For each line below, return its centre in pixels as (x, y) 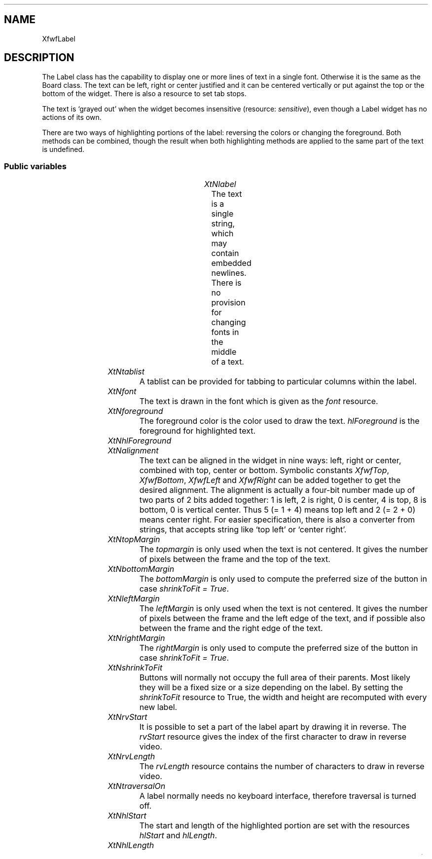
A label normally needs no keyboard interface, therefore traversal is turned (278, 796)
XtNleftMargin (134, 599)
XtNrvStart (127, 717)
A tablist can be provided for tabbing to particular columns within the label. (278, 382)
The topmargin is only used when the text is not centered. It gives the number (284, 549)
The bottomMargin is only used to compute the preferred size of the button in (283, 579)
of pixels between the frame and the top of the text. (235, 559)
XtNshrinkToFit (135, 668)
